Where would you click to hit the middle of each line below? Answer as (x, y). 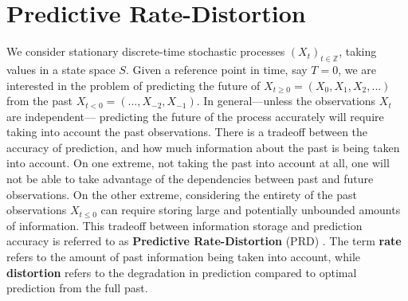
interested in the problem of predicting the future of (133, 85)
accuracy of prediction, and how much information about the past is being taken (203, 147)
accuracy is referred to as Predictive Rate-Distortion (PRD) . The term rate (204, 241)
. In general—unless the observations (286, 101)
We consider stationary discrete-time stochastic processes (146, 51)
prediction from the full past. (77, 288)
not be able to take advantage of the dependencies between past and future (190, 179)
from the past (39, 101)
